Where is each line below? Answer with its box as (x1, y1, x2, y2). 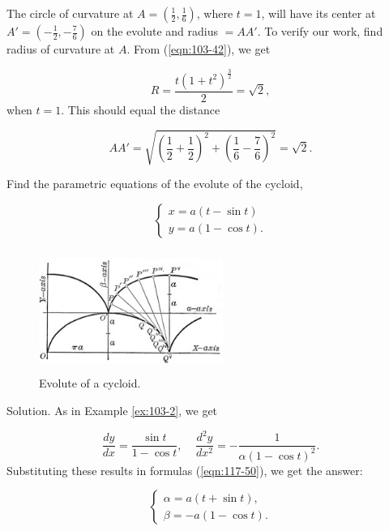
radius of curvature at (6, 41, 115, 57)
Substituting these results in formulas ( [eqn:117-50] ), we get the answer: (6, 461, 363, 478)
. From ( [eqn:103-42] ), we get (126, 41, 271, 57)
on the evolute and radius (91, 23, 218, 39)
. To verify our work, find (257, 23, 383, 39)
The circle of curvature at (6, 5, 134, 21)
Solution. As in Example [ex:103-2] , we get (6, 402, 218, 419)
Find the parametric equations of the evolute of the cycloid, (6, 175, 303, 192)
